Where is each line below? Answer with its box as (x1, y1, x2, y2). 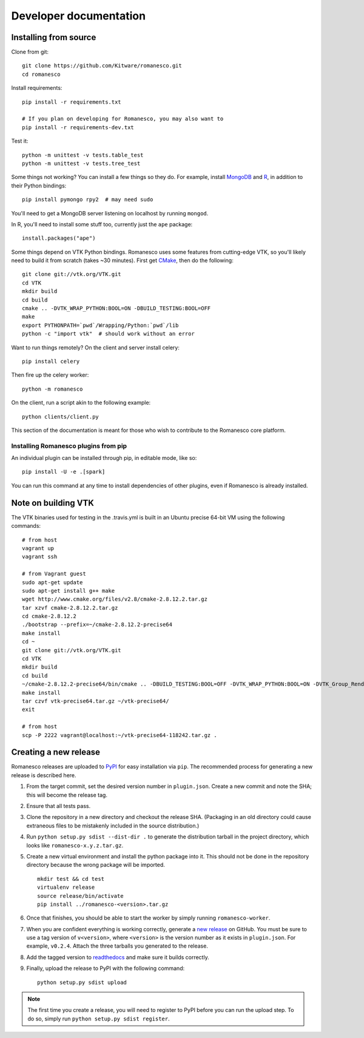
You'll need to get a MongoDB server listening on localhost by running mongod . (11, 209, 209, 217)
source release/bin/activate (37, 892, 124, 899)
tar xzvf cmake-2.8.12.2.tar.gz (22, 604, 118, 611)
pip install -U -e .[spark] (22, 468, 106, 476)
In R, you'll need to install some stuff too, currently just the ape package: (11, 220, 193, 227)
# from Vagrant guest (22, 570, 86, 578)
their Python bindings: (11, 182, 67, 189)
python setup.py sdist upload (37, 979, 127, 986)
